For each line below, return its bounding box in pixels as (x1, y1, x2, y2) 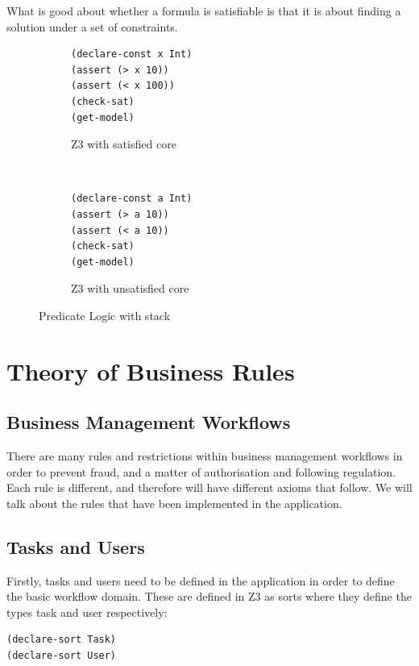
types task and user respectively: (6, 603, 168, 620)
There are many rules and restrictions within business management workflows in (6, 447, 403, 464)
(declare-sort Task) (6, 634, 117, 646)
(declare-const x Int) (71, 48, 193, 60)
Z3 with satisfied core (71, 135, 176, 152)
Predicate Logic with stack (39, 306, 171, 323)
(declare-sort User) (6, 650, 117, 662)
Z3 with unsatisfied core (71, 280, 189, 297)
